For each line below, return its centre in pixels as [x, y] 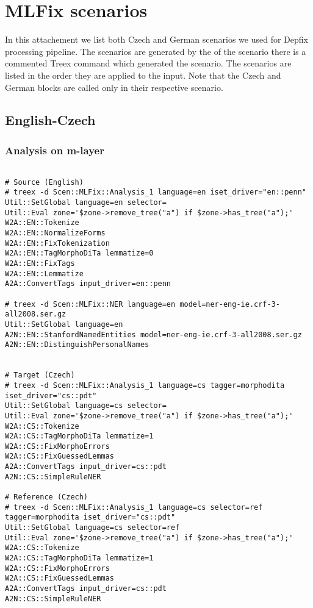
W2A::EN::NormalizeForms [55, 233]
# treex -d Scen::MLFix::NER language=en [90, 304]
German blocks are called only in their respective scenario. [114, 87]
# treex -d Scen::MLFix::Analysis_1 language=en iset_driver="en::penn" [156, 192]
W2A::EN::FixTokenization [57, 243]
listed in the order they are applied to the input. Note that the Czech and [143, 75]
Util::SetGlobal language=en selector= [86, 203]
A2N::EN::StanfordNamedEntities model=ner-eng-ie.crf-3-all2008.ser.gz [153, 334]
